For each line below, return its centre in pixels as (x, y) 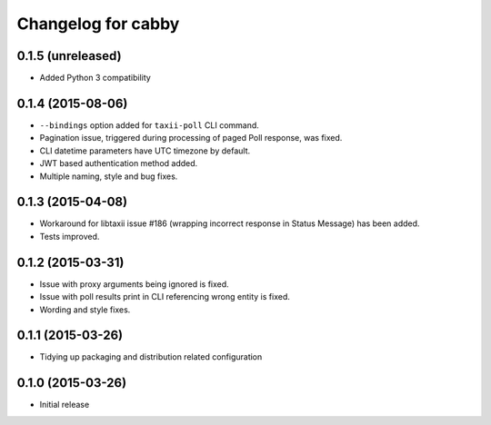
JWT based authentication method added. (119, 163)
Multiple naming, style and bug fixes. (109, 176)
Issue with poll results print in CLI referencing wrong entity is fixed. (165, 297)
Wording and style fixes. (85, 310)
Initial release (65, 405)
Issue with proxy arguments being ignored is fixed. (134, 284)
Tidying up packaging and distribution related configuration (151, 357)
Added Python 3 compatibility (95, 78)
